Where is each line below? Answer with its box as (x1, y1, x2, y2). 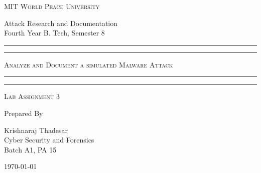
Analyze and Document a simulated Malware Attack (4, 59, 173, 69)
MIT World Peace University (4, 1, 100, 11)
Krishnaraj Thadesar (4, 124, 68, 135)
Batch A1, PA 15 (4, 144, 57, 154)
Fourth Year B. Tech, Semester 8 (4, 27, 105, 38)
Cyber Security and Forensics (4, 134, 94, 145)
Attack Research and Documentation (4, 17, 118, 28)
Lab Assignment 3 (4, 91, 60, 101)
